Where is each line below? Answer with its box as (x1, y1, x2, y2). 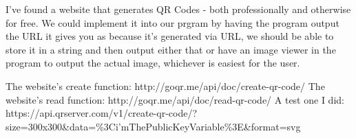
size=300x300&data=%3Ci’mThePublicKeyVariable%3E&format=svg (6, 119, 301, 133)
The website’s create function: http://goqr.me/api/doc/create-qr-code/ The (6, 78, 325, 93)
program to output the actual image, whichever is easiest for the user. (6, 56, 300, 70)
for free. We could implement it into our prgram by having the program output (6, 15, 339, 30)
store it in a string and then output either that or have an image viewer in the (6, 42, 336, 56)
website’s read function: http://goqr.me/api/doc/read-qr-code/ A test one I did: (6, 92, 344, 106)
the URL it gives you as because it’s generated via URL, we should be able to (6, 29, 334, 43)
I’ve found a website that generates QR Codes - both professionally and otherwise (6, 2, 351, 16)
